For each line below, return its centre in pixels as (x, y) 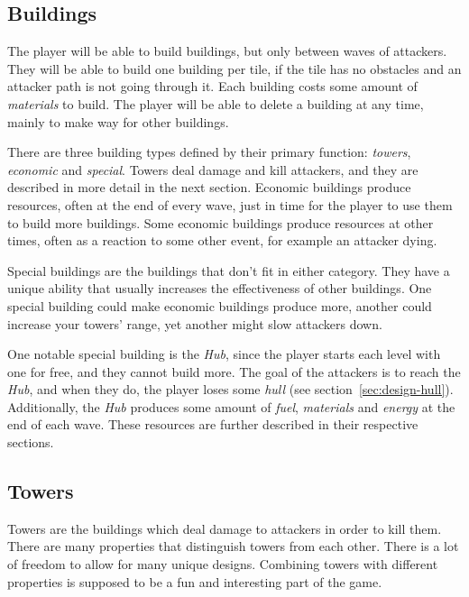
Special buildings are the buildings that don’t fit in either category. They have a (229, 270)
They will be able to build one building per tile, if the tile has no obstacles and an (234, 68)
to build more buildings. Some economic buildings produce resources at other (221, 222)
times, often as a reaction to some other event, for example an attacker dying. (222, 240)
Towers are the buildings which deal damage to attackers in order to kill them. (225, 528)
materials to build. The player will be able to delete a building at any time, (216, 103)
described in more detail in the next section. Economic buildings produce (209, 187)
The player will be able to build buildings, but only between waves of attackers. (227, 51)
